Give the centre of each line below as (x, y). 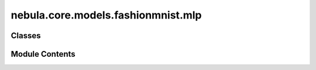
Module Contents (43, 54)
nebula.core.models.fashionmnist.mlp (106, 15)
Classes (26, 36)
